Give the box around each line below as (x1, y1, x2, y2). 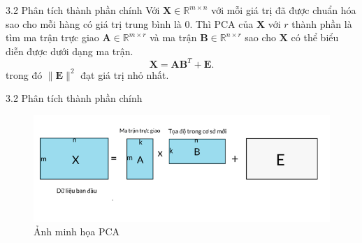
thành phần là (291, 16, 352, 31)
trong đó (6, 67, 43, 82)
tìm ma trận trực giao (6, 30, 99, 45)
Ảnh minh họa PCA (34, 224, 120, 239)
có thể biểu (291, 30, 339, 45)
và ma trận (150, 30, 197, 45)
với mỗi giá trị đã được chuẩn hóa (211, 3, 356, 17)
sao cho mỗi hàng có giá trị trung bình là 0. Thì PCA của (6, 16, 254, 31)
